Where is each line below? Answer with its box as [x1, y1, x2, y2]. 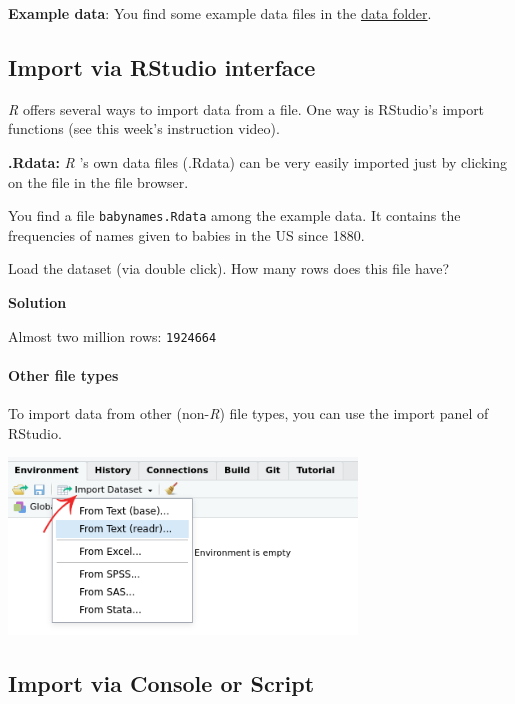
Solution [8, 292, 67, 313]
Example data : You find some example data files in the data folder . [8, 3, 432, 23]
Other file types [8, 364, 119, 385]
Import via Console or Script [8, 668, 315, 699]
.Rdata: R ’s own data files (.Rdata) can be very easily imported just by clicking [8, 151, 507, 172]
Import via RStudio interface [8, 51, 316, 82]
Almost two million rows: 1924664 [8, 325, 217, 346]
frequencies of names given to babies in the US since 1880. [8, 224, 365, 245]
